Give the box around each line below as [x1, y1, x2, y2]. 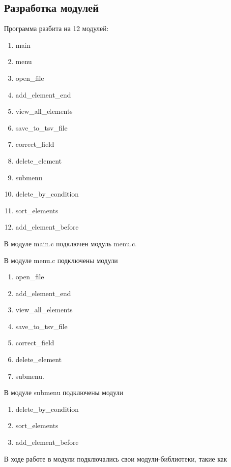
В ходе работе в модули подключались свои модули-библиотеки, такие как [4, 453, 227, 464]
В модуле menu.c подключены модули [4, 255, 118, 265]
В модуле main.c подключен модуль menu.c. [4, 238, 137, 248]
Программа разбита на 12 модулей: [4, 23, 109, 33]
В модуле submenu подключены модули [4, 387, 123, 398]
